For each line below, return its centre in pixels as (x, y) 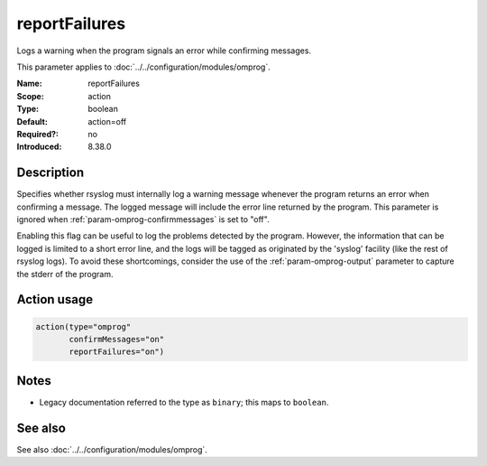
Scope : (30, 96)
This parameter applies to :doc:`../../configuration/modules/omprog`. (143, 67)
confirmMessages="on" (117, 339)
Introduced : (39, 147)
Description (51, 173)
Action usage (55, 299)
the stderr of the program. (65, 274)
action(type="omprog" (83, 326)
